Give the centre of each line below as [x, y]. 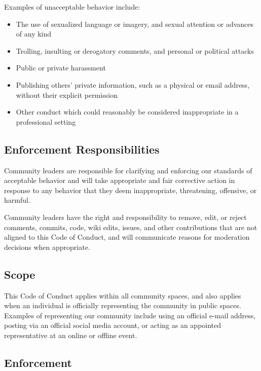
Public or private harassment [61, 68]
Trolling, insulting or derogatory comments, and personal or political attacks [135, 50]
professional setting [46, 121]
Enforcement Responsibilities [82, 149]
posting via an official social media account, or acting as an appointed [113, 325]
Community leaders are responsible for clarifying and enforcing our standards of [128, 170]
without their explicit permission [67, 95]
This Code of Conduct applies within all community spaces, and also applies [123, 295]
